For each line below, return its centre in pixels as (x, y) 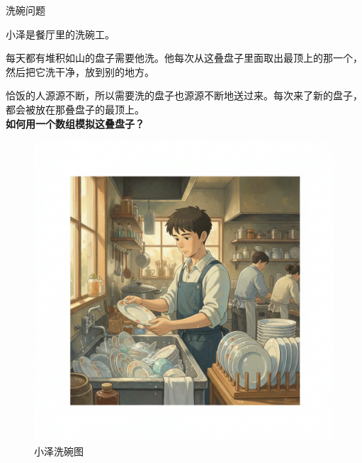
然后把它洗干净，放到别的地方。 (80, 71)
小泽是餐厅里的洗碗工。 (60, 34)
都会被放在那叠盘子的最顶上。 (75, 109)
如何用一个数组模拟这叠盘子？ (75, 123)
